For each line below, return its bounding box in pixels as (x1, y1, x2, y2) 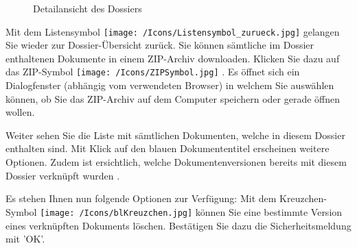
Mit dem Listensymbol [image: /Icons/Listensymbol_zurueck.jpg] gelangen (5, 24, 340, 38)
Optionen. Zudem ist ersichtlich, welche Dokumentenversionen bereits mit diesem (5, 155, 347, 169)
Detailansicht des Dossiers (33, 1, 142, 15)
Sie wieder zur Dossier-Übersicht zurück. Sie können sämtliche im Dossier (5, 38, 314, 52)
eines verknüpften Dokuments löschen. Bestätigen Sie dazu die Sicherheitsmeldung (5, 218, 352, 232)
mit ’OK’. (5, 232, 45, 246)
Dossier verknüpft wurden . (5, 168, 120, 182)
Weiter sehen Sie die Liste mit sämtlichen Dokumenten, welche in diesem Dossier (5, 127, 345, 142)
